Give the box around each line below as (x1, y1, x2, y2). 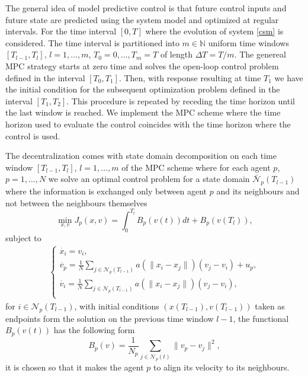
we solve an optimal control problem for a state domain (48, 172, 250, 185)
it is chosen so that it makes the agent (5, 360, 144, 373)
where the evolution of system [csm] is (145, 25, 284, 37)
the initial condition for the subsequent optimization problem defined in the (5, 83, 280, 95)
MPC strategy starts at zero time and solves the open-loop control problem (5, 59, 279, 72)
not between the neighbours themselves (5, 196, 147, 209)
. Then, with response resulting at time (118, 71, 261, 84)
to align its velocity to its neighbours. (153, 360, 290, 373)
